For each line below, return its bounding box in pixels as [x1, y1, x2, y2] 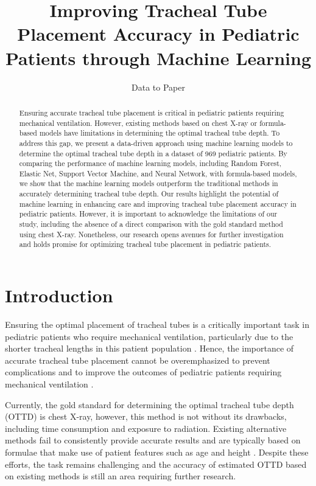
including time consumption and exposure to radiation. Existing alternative [5, 422, 287, 434]
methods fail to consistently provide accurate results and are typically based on [5, 434, 301, 446]
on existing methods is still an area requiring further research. [5, 470, 236, 482]
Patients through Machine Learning [5, 45, 311, 70]
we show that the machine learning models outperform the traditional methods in [19, 178, 278, 189]
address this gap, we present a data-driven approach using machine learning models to [19, 137, 293, 148]
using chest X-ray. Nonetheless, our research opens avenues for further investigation [19, 229, 284, 239]
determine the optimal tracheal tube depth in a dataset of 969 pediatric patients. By [19, 148, 287, 158]
